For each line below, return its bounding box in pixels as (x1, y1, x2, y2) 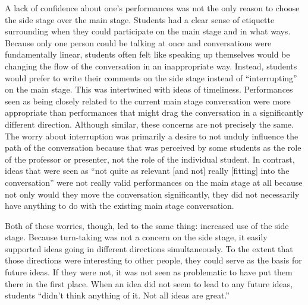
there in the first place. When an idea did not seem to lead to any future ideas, (5, 277, 293, 290)
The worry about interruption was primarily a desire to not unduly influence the (5, 129, 298, 142)
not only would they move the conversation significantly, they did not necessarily (5, 188, 300, 200)
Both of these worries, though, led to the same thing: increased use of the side (5, 219, 289, 231)
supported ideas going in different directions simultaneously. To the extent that (5, 242, 293, 255)
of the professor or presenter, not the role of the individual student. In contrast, (5, 152, 295, 165)
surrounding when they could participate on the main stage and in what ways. (5, 25, 291, 37)
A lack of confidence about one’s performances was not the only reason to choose (5, 2, 300, 14)
